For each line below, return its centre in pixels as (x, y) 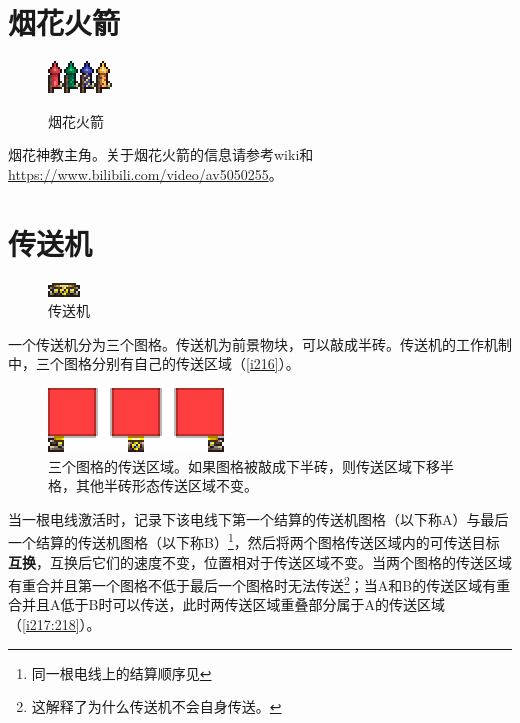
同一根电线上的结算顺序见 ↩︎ (121, 672)
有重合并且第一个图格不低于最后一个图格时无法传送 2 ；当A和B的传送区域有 (252, 583)
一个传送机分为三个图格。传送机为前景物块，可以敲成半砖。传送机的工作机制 (260, 343)
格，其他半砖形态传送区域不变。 (153, 485)
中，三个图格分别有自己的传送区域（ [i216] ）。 (154, 363)
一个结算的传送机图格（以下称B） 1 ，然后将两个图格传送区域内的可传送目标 (254, 541)
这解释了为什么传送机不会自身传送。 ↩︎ (156, 706)
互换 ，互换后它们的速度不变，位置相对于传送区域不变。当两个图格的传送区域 (260, 561)
